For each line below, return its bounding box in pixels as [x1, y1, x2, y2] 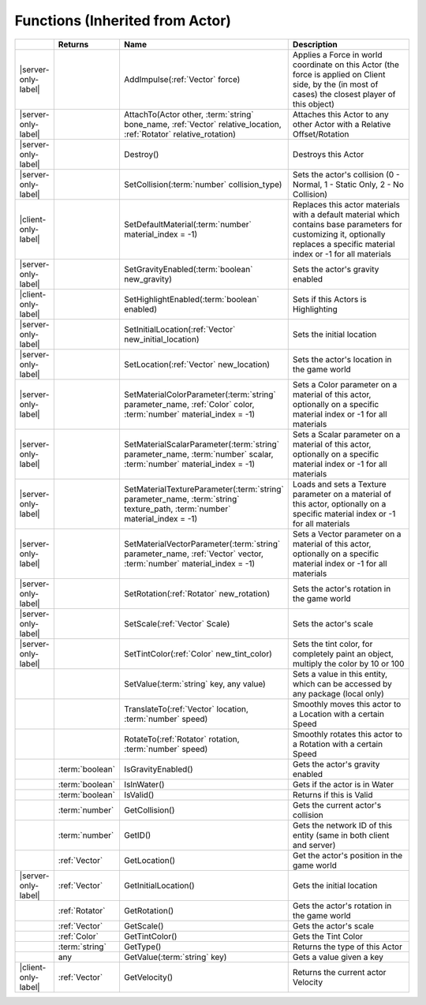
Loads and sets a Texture [292, 478, 387, 489]
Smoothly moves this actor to [292, 698, 402, 709]
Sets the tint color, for [292, 638, 373, 649]
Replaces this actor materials [292, 199, 400, 210]
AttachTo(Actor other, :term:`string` [123, 109, 254, 120]
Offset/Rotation [292, 129, 349, 140]
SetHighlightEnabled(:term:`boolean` [123, 293, 260, 304]
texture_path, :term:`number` [123, 503, 231, 514]
